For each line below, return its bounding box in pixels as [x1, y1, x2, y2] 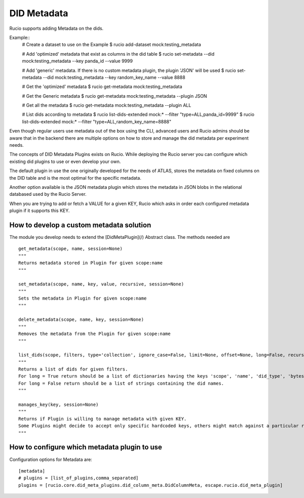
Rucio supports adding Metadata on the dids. [9, 25, 104, 31]
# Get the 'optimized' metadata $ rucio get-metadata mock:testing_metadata [22, 84, 182, 90]
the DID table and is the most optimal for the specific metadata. [9, 175, 141, 181]
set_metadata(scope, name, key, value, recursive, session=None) [18, 281, 184, 287]
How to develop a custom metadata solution [9, 221, 151, 229]
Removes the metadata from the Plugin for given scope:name [18, 331, 171, 337]
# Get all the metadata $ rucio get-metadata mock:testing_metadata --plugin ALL [22, 102, 192, 108]
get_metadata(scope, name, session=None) [18, 246, 123, 252]
